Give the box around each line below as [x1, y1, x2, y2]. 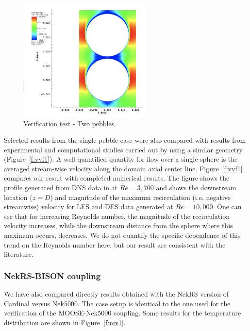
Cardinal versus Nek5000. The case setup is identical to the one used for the [4, 298, 231, 308]
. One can [213, 201, 242, 212]
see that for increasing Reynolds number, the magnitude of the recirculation [4, 211, 230, 221]
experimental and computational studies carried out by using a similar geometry [4, 144, 243, 154]
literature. [4, 249, 33, 259]
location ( [4, 192, 33, 202]
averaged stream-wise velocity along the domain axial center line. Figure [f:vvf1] [4, 163, 243, 173]
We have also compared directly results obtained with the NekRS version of [4, 288, 229, 298]
